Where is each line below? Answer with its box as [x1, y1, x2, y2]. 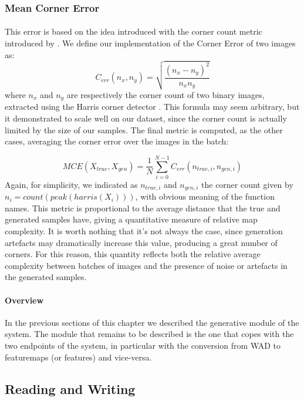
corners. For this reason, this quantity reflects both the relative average [5, 248, 261, 260]
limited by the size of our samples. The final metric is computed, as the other [5, 123, 283, 136]
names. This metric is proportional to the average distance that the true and [5, 201, 281, 214]
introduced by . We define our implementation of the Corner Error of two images [5, 37, 296, 49]
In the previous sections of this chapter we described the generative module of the [5, 316, 299, 328]
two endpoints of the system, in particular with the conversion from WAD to [5, 339, 281, 352]
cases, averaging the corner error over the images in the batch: [5, 135, 229, 147]
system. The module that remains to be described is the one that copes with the [5, 328, 294, 340]
